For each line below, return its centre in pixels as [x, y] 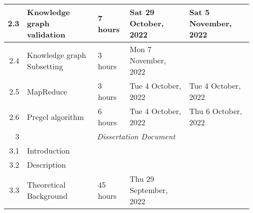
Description [46, 165]
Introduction [48, 150]
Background [47, 195]
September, [149, 190]
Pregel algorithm [55, 116]
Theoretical [46, 184]
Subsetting [45, 66]
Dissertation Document [136, 136]
